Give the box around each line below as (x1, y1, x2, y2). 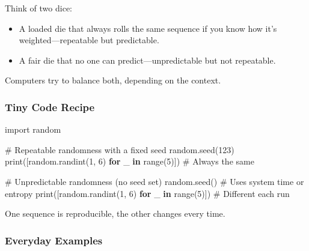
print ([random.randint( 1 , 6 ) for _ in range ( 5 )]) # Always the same (5, 155, 254, 168)
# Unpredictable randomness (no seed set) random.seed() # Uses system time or (5, 175, 304, 187)
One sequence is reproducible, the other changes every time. (5, 207, 225, 220)
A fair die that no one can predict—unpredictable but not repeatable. (19, 53, 276, 66)
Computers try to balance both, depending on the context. (5, 74, 221, 86)
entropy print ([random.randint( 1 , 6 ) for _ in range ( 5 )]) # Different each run (5, 187, 290, 199)
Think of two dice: (5, 2, 72, 14)
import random (5, 123, 61, 136)
